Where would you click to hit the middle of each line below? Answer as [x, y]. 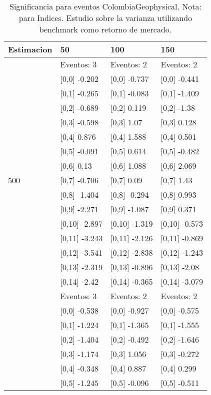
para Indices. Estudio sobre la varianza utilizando [105, 18]
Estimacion [30, 49]
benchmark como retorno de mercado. [105, 29]
